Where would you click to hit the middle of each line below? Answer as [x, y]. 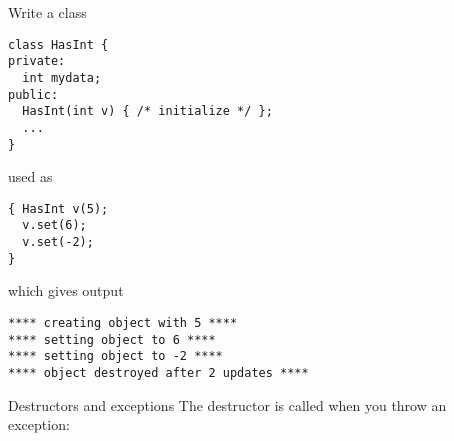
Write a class [47, 12]
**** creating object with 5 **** [123, 323]
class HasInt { [58, 44]
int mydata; [62, 77]
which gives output [66, 290]
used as [30, 176]
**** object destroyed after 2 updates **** [158, 372]
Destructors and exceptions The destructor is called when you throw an [227, 404]
